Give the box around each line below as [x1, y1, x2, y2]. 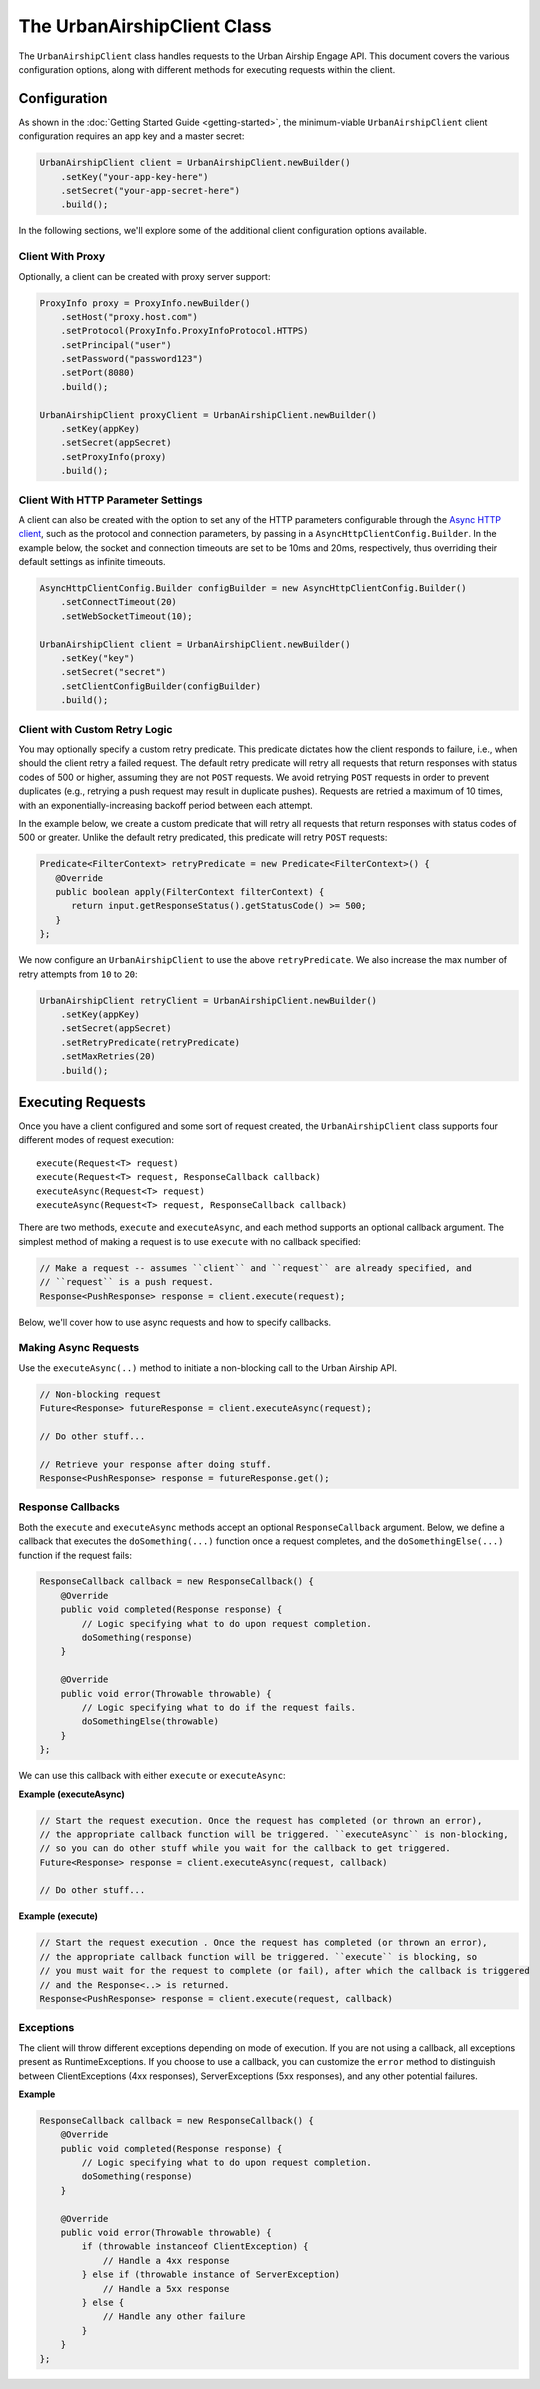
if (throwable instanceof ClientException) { [81, 2241, 309, 2252]
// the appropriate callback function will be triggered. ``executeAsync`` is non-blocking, [39, 1828, 509, 1840]
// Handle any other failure [102, 2311, 246, 2322]
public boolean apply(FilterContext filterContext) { [55, 886, 325, 898]
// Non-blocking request [39, 1388, 162, 1400]
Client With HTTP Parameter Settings [18, 493, 203, 507]
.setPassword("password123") [60, 353, 204, 365]
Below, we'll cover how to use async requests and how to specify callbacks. [18, 1316, 332, 1328]
